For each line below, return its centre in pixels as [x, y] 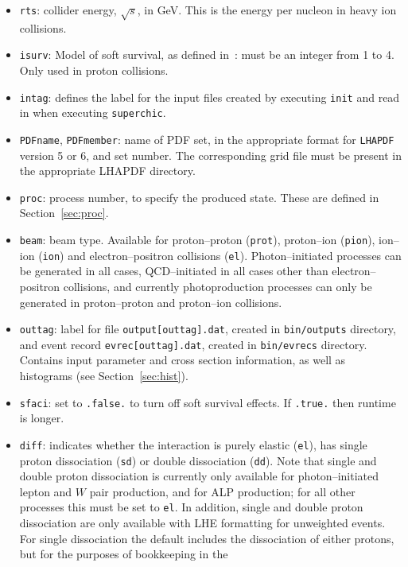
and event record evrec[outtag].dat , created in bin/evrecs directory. [193, 344]
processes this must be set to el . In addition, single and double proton [191, 507]
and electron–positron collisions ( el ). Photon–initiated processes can [235, 255]
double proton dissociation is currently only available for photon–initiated [199, 476]
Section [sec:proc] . [64, 213]
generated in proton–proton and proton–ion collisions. [151, 302]
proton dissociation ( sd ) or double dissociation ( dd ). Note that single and [198, 460]
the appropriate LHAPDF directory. [107, 171]
